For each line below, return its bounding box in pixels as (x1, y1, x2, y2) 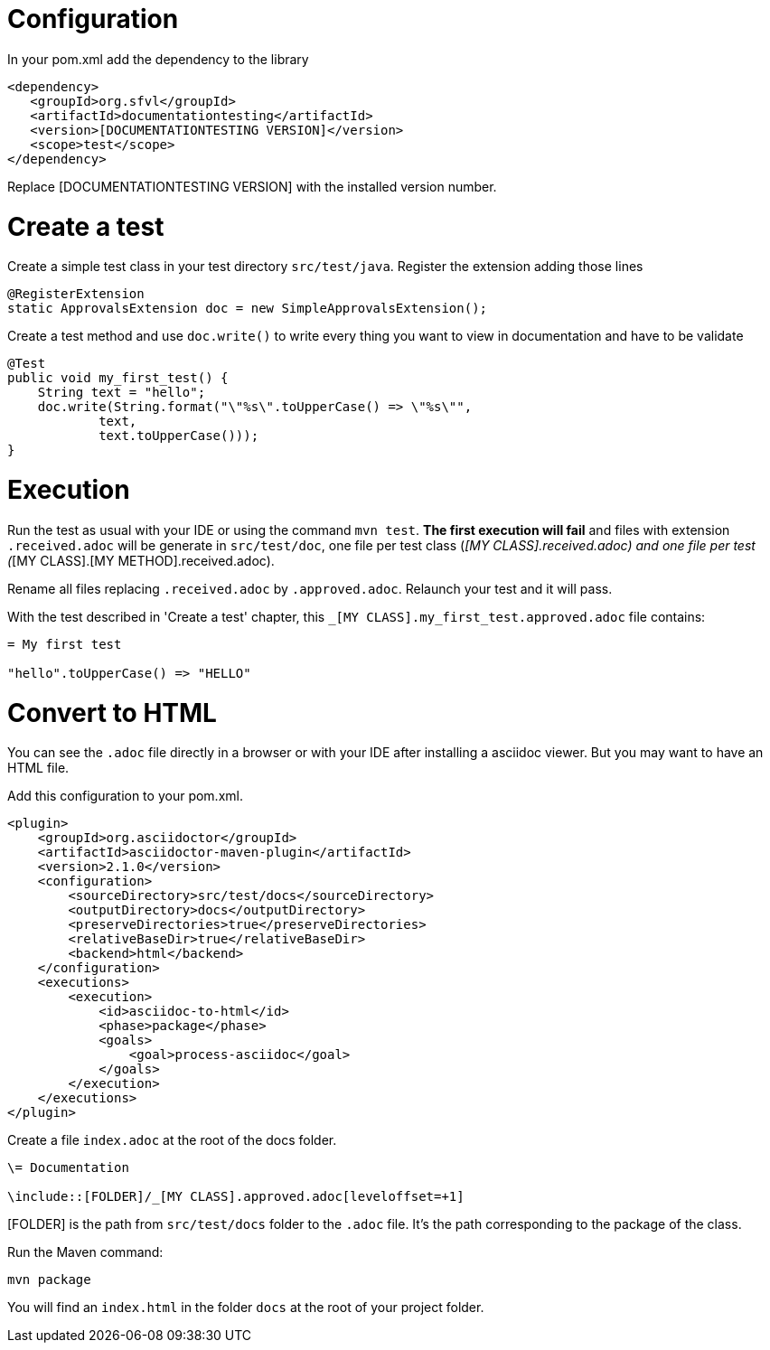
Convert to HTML (7, 697, 217, 728)
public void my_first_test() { (7, 370, 229, 386)
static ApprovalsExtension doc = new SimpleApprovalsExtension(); (7, 301, 488, 316)
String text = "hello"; (37, 385, 206, 400)
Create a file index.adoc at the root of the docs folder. (7, 1132, 337, 1148)
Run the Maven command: (7, 1244, 164, 1261)
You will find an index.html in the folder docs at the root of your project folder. (7, 1299, 484, 1316)
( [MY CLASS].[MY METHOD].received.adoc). (7, 552, 275, 568)
